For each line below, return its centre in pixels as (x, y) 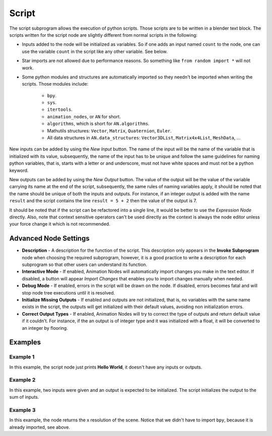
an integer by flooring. (45, 328)
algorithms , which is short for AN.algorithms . (98, 124)
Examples (25, 342)
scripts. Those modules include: (55, 84)
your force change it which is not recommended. (60, 224)
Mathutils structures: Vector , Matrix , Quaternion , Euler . (109, 130)
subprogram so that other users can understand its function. (85, 265)
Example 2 (22, 380)
